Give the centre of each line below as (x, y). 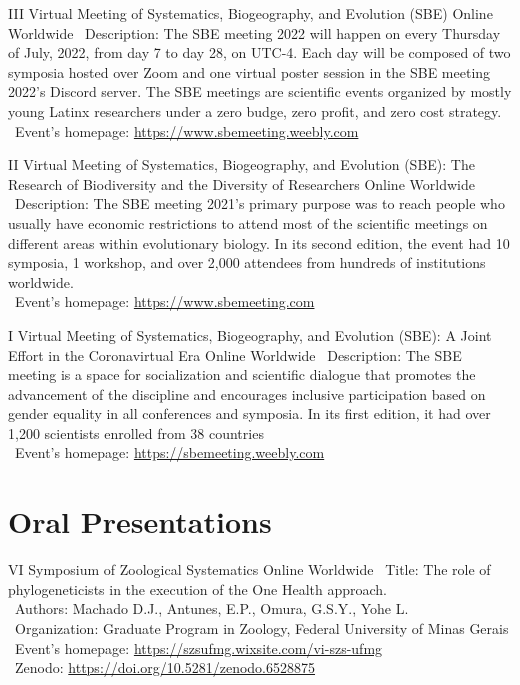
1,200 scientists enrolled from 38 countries (136, 432)
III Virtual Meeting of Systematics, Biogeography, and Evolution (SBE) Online (250, 13)
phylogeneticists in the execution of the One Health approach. (197, 588)
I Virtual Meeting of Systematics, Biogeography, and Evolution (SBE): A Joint (250, 334)
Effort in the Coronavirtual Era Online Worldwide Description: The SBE (235, 354)
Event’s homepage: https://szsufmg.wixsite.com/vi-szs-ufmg (198, 647)
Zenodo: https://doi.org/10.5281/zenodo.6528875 (165, 667)
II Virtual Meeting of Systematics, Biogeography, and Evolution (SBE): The (241, 164)
